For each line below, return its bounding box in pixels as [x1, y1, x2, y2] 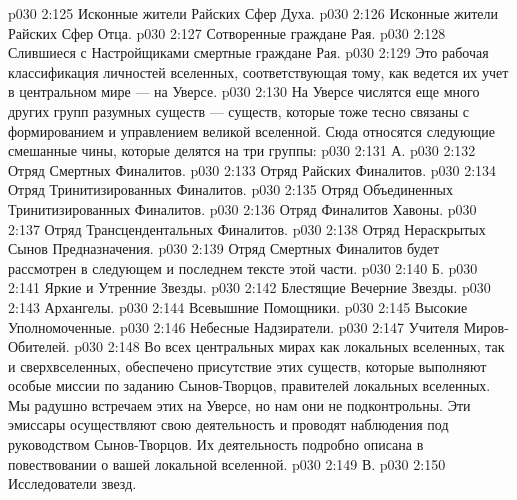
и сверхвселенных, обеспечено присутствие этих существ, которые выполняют [8, 355, 487, 376]
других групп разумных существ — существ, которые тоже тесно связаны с [8, 100, 469, 121]
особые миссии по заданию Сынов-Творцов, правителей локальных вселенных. [8, 375, 491, 396]
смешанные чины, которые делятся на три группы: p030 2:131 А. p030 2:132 [8, 140, 476, 161]
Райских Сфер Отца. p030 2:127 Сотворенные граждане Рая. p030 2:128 [8, 22, 446, 43]
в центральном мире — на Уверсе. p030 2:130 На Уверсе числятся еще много [8, 81, 480, 102]
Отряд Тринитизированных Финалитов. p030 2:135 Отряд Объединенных [8, 179, 453, 200]
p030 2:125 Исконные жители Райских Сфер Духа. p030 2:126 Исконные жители [8, 3, 499, 23]
